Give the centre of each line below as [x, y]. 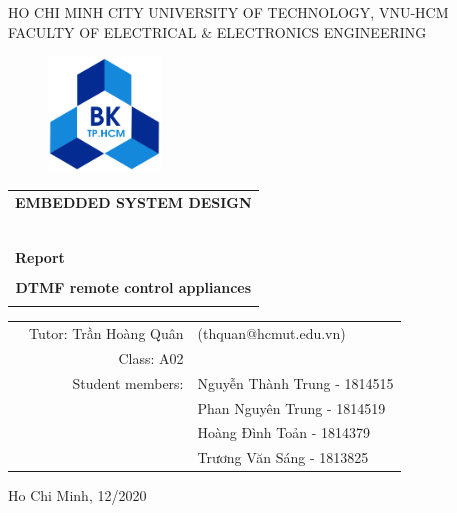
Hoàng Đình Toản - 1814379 [283, 432]
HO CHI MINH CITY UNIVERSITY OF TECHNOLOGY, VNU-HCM [228, 12]
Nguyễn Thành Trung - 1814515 [295, 382]
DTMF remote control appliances [133, 287]
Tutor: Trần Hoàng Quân [106, 333]
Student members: [128, 382]
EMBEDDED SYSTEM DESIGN [133, 201]
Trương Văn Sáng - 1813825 [283, 457]
